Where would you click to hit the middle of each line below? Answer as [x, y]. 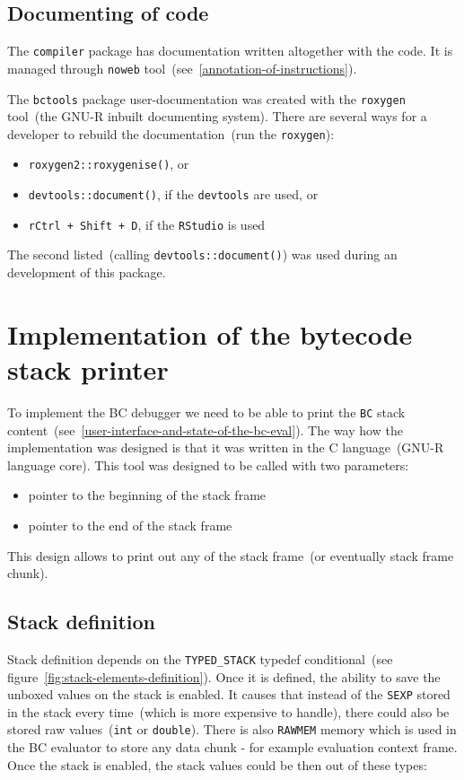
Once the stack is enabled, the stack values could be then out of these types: [217, 764]
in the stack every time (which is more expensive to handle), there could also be [228, 711]
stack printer [88, 369]
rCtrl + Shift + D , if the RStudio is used [147, 224]
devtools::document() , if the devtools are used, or [173, 194]
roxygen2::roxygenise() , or [109, 164]
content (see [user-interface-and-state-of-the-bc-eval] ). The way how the [205, 429]
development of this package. [87, 272]
